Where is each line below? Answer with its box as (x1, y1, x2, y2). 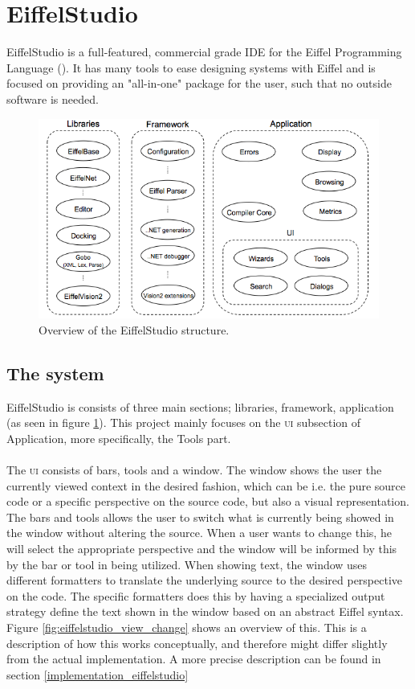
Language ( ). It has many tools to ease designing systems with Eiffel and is (6, 59, 376, 76)
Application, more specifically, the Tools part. (6, 429, 231, 446)
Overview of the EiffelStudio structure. (39, 321, 230, 338)
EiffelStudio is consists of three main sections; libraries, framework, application (6, 398, 394, 415)
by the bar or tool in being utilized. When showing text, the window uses (6, 556, 368, 572)
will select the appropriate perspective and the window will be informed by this (6, 539, 397, 556)
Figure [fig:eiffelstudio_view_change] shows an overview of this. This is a (6, 618, 367, 635)
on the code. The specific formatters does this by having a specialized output (6, 587, 385, 604)
